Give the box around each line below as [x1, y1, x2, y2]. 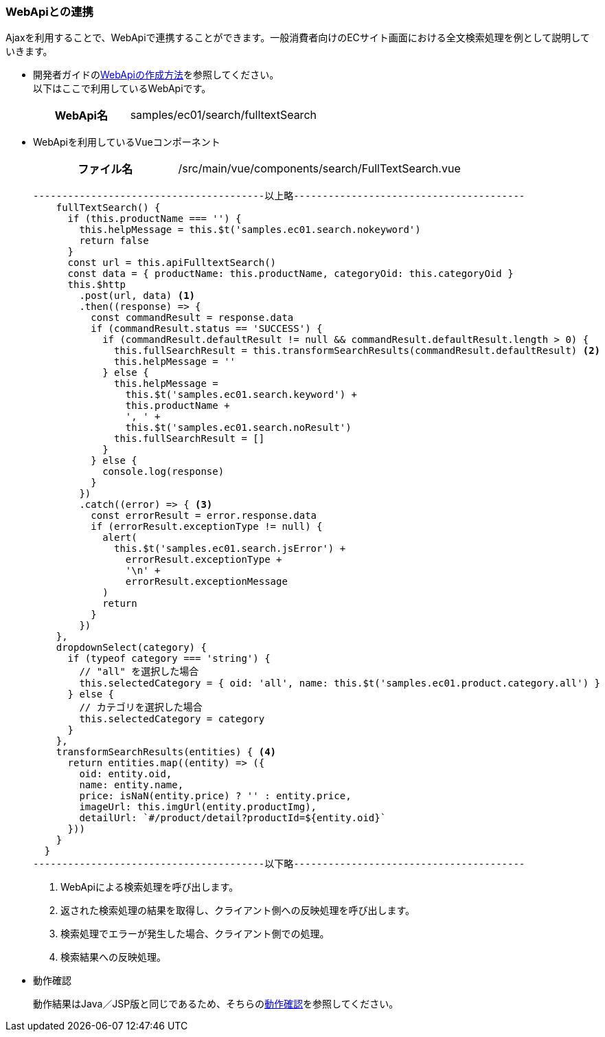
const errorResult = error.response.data [91, 510, 317, 522]
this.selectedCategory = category [79, 713, 265, 725]
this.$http [67, 279, 126, 291]
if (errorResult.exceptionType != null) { [91, 521, 323, 533]
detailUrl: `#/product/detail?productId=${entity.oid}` [79, 812, 387, 824]
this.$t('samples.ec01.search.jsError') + [114, 543, 346, 555]
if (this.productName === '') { [67, 213, 242, 225]
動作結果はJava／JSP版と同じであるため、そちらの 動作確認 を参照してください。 [33, 998, 399, 1010]
